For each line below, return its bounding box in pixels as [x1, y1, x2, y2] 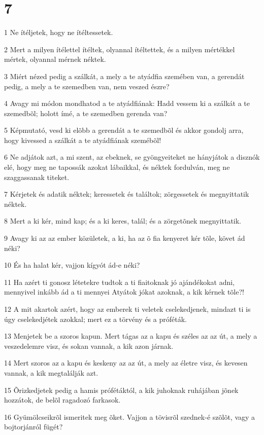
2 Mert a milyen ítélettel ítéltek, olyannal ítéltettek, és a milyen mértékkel [4, 44, 235, 54]
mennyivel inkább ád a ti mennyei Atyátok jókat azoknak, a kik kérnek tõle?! [4, 286, 244, 297]
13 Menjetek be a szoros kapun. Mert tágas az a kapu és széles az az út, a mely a [4, 331, 257, 341]
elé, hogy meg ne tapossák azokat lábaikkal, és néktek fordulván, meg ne [4, 162, 230, 172]
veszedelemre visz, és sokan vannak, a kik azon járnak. [4, 340, 174, 351]
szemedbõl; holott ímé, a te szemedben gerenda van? [4, 107, 168, 118]
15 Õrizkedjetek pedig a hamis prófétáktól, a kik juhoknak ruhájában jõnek [4, 384, 239, 395]
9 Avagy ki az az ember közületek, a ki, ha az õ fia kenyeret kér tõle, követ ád [4, 233, 245, 243]
